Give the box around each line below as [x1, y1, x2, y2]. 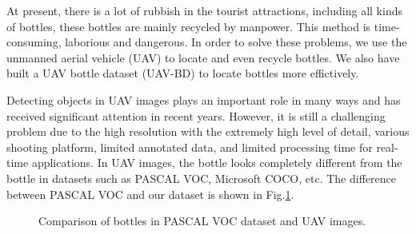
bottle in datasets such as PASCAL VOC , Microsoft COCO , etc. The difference [6, 169, 396, 186]
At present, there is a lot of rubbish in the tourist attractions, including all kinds [6, 2, 402, 18]
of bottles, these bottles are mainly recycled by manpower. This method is [6, 18, 371, 34]
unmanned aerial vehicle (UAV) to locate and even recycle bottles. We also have [6, 49, 400, 65]
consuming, [6, 34, 62, 50]
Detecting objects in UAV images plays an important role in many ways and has [6, 91, 401, 108]
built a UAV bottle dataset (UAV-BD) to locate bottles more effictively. [6, 65, 359, 81]
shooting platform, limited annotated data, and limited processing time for [6, 138, 373, 155]
